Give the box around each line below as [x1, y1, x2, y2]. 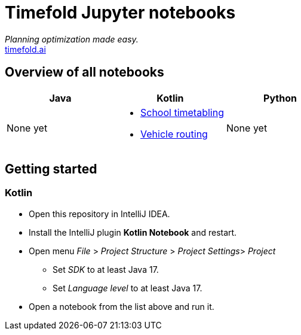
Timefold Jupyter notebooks [5, 2, 236, 23]
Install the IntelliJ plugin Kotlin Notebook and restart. [29, 227, 237, 237]
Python [263, 92, 297, 104]
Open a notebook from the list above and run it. [29, 301, 214, 312]
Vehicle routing [140, 127, 208, 140]
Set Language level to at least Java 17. [53, 282, 202, 293]
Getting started [5, 162, 97, 177]
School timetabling [140, 106, 224, 118]
